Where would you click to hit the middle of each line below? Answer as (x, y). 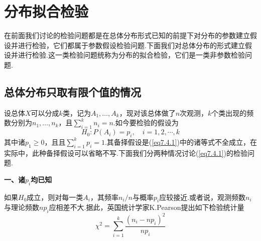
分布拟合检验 (46, 11)
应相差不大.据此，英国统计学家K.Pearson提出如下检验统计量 (147, 207)
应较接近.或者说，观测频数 (203, 197)
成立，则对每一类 (55, 197)
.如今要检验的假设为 (146, 123)
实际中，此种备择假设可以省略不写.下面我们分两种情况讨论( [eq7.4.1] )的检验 (126, 153)
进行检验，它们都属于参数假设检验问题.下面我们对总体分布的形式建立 (131, 45)
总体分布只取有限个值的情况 (73, 91)
